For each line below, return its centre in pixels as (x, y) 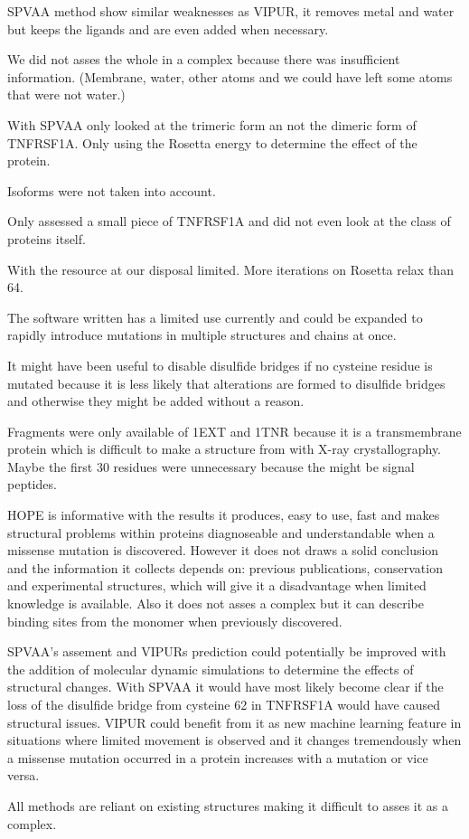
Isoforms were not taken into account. (112, 190)
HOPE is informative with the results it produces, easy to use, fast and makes (224, 515)
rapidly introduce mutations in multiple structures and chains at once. (202, 335)
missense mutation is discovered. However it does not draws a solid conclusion (223, 550)
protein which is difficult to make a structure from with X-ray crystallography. (225, 449)
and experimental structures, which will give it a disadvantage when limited (217, 585)
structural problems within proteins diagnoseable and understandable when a (221, 532)
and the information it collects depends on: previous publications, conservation (225, 567)
